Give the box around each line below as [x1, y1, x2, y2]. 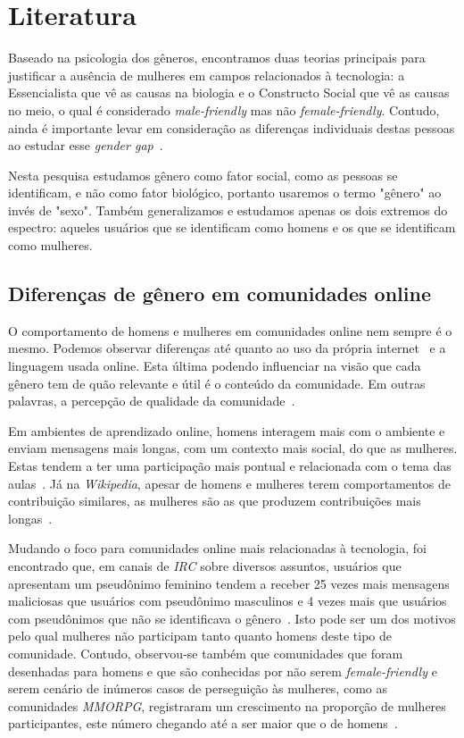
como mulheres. [8, 236, 93, 255]
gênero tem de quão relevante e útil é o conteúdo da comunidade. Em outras [8, 373, 426, 392]
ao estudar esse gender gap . [8, 136, 163, 155]
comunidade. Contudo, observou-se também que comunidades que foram [8, 643, 403, 662]
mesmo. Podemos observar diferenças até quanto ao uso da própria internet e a [8, 339, 446, 357]
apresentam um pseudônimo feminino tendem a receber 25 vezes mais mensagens [8, 574, 450, 592]
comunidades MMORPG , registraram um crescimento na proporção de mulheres [8, 696, 446, 715]
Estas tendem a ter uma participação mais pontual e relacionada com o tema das [8, 457, 452, 475]
